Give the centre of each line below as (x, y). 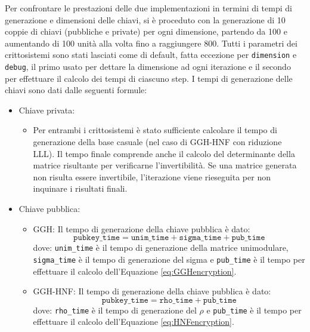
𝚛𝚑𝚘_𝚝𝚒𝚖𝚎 (176, 300)
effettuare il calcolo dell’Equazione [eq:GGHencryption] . (135, 271)
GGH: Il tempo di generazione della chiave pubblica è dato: (142, 228)
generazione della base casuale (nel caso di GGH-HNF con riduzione (157, 142)
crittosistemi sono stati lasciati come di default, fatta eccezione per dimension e (151, 55)
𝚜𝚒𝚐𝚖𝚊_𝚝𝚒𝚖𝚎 (200, 238)
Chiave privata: (47, 110)
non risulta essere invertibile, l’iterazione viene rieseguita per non (152, 176)
